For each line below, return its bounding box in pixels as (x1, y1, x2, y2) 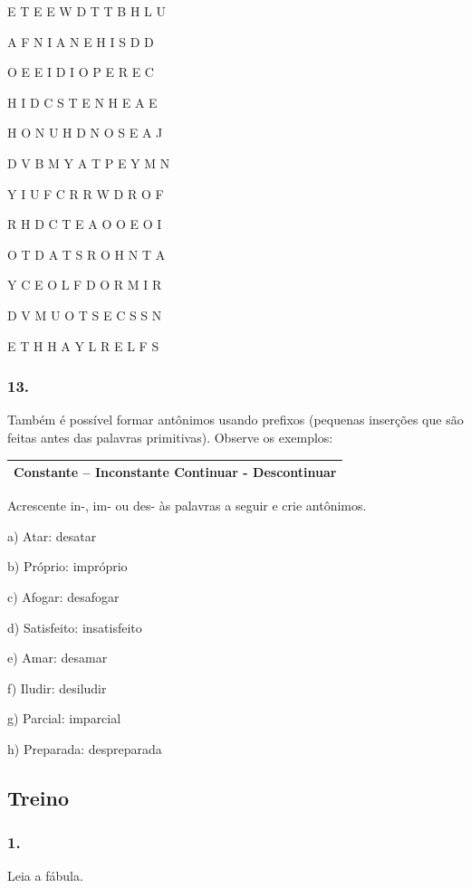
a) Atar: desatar (7, 526, 97, 545)
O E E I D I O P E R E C (7, 62, 154, 81)
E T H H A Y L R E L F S (7, 336, 159, 355)
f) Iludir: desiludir (7, 678, 107, 697)
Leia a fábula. (7, 866, 83, 885)
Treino (7, 783, 69, 811)
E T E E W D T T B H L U (7, 2, 166, 20)
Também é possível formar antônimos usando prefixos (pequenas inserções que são (7, 410, 464, 429)
